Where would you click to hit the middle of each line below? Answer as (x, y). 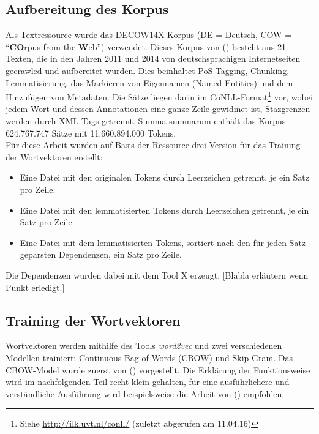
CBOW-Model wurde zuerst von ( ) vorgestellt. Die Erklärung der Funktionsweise (158, 369)
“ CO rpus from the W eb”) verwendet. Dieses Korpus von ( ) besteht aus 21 (146, 46)
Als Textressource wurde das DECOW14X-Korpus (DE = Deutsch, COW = (149, 35)
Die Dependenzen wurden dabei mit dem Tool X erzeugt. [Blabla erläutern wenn (157, 275)
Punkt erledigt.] (35, 287)
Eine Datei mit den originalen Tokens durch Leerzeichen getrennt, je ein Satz (164, 177)
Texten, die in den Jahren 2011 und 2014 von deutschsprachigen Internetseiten (153, 58)
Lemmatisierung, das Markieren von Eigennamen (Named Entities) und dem (149, 82)
